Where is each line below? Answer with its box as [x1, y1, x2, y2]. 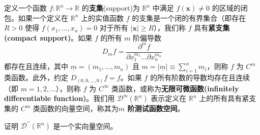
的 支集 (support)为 [81, 3, 140, 13]
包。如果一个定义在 [4, 12, 68, 23]
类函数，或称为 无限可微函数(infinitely [111, 83, 239, 93]
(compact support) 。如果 [4, 32, 93, 43]
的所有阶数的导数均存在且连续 [150, 72, 250, 83]
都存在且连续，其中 [4, 61, 68, 72]
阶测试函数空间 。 [127, 103, 185, 114]
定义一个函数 [4, 3, 47, 13]
